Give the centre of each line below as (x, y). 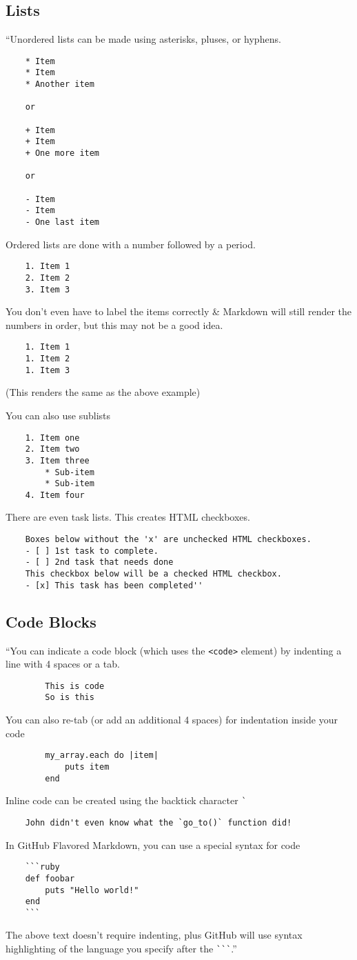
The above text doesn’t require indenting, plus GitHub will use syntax (154, 935)
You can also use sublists (58, 415)
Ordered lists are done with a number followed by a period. (131, 244)
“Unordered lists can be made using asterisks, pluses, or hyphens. (143, 39)
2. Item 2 (48, 278)
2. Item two (52, 449)
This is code (75, 686)
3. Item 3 (48, 289)
